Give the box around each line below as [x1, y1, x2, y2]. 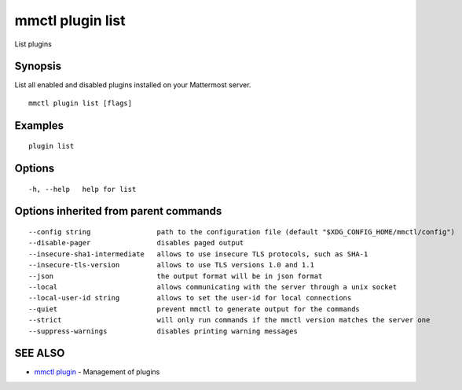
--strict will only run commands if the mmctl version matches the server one [28, 315, 431, 325]
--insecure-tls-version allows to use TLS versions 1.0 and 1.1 [28, 260, 314, 270]
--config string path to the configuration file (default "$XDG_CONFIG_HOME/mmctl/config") [28, 228, 456, 237]
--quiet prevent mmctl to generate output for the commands [28, 304, 361, 314]
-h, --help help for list [28, 185, 137, 193]
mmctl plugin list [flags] [28, 98, 133, 108]
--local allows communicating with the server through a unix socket [28, 283, 398, 292]
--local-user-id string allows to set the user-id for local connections [28, 293, 352, 303]
